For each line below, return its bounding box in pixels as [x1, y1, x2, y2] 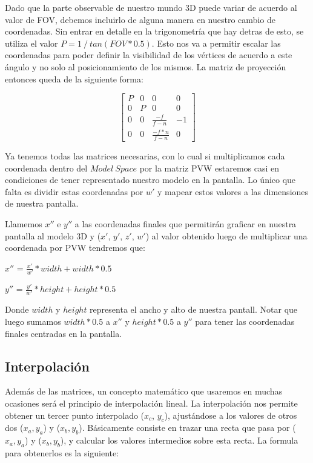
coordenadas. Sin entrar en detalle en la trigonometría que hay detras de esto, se [5, 25, 304, 38]
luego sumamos [5, 315, 61, 327]
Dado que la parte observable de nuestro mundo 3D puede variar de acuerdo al [5, 1, 297, 13]
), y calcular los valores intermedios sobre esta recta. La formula [60, 434, 298, 447]
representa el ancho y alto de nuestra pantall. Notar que [90, 303, 298, 316]
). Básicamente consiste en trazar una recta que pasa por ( [79, 421, 296, 434]
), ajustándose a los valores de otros [164, 408, 297, 421]
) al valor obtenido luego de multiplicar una [145, 229, 308, 242]
